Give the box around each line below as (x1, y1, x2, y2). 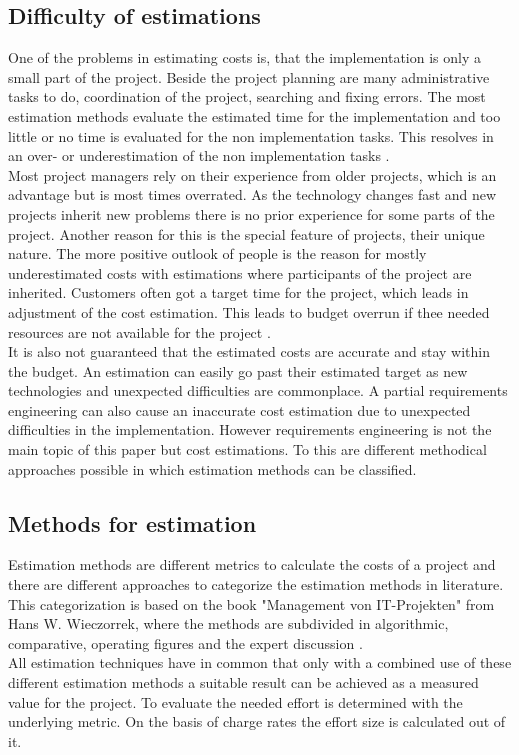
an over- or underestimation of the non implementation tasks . (8, 145, 390, 166)
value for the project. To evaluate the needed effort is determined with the (8, 691, 463, 712)
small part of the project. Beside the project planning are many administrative (8, 66, 490, 87)
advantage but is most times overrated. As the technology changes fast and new (8, 184, 497, 205)
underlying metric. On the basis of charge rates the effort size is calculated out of (8, 711, 506, 732)
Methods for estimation (8, 507, 257, 538)
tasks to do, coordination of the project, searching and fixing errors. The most (8, 86, 486, 107)
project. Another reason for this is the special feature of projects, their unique (8, 223, 485, 244)
